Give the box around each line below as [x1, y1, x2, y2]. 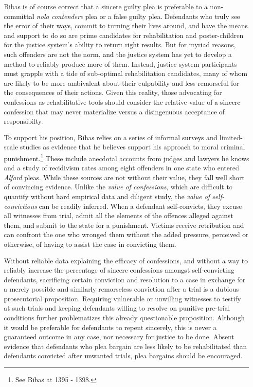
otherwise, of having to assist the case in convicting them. [4, 239, 176, 249]
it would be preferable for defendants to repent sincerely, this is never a [4, 322, 217, 332]
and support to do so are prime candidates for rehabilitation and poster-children [4, 30, 244, 40]
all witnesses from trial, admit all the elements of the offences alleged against [4, 210, 234, 221]
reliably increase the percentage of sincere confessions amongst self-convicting [4, 265, 235, 275]
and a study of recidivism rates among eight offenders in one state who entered [4, 163, 239, 173]
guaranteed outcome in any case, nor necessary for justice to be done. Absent [4, 332, 235, 342]
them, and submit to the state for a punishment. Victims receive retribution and [4, 220, 244, 230]
